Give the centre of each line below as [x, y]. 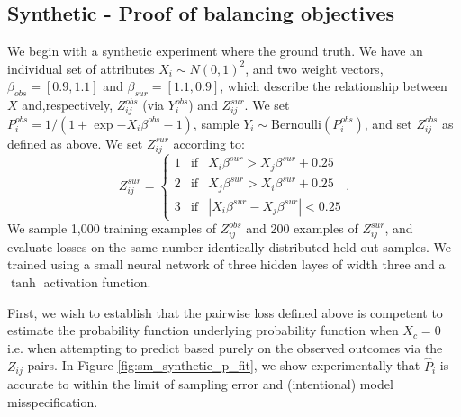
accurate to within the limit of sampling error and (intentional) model [200, 384]
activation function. [97, 282]
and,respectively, [68, 105]
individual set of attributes [81, 68]
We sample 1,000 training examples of [112, 228]
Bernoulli [296, 125]
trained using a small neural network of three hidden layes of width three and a [226, 264]
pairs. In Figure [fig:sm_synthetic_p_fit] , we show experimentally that [224, 365]
